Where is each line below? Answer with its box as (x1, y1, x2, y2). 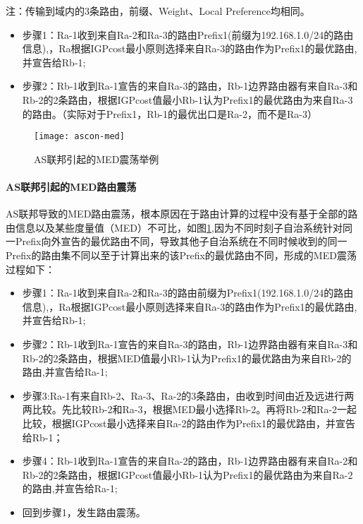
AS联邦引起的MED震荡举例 (34, 151, 159, 166)
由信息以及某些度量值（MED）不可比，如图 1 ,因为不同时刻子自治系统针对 (6, 220, 343, 234)
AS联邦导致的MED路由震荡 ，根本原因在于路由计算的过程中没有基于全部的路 (6, 206, 358, 221)
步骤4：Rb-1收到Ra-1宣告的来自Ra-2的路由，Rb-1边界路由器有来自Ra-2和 (22, 453, 358, 468)
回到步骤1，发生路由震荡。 (22, 504, 146, 519)
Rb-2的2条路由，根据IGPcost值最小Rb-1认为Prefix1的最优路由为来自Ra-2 (22, 467, 353, 482)
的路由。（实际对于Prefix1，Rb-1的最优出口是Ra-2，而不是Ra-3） (22, 106, 317, 121)
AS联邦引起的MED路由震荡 (6, 179, 137, 193)
